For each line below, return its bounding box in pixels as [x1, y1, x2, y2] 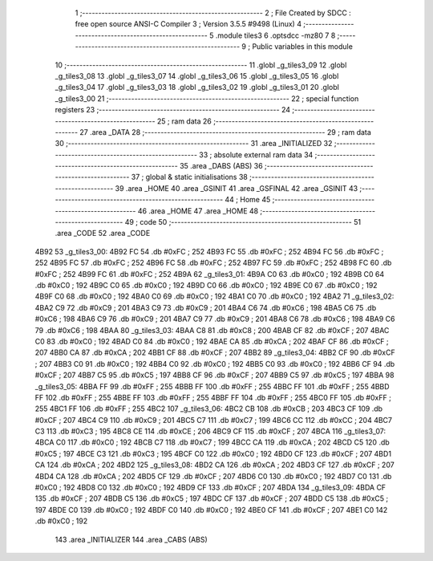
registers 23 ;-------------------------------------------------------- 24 [55, 105, 291, 115]
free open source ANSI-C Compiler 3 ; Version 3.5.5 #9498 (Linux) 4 [75, 19, 302, 29]
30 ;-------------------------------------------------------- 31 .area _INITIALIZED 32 [55, 139, 333, 148]
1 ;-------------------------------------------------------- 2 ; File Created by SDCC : [75, 8, 352, 18]
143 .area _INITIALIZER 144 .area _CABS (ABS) [55, 535, 208, 544]
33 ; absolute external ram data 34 [199, 149, 314, 160]
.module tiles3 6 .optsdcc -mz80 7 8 [215, 30, 336, 40]
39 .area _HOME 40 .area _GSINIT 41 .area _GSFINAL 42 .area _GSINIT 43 [115, 183, 358, 193]
